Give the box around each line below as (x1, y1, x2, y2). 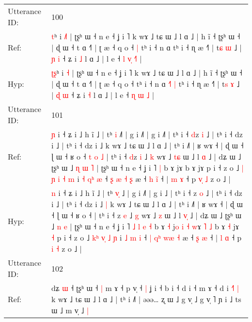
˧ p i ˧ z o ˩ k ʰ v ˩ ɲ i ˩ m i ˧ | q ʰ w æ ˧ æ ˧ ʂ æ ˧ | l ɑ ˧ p (51, 232, 242, 243)
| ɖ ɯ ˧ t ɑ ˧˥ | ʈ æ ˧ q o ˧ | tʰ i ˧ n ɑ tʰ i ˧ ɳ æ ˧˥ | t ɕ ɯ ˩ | (51, 42, 242, 53)
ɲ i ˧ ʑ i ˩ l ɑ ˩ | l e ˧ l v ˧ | (51, 53, 142, 64)
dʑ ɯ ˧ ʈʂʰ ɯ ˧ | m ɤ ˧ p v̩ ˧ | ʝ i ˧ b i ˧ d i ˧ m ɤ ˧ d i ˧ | (51, 282, 239, 293)
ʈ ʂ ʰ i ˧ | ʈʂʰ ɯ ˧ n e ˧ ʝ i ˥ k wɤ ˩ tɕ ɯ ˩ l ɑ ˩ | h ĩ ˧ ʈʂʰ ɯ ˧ (51, 67, 242, 78)
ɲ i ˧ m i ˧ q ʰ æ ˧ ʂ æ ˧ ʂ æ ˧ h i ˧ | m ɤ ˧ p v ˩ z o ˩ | (51, 173, 231, 184)
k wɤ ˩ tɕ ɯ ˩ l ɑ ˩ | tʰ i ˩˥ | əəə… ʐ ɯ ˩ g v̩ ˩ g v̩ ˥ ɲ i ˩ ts (51, 293, 241, 305)
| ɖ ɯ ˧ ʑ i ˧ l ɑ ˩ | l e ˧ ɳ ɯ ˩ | (51, 89, 155, 100)
